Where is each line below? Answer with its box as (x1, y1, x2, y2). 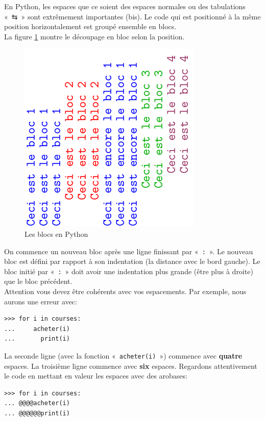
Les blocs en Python (25, 228, 88, 239)
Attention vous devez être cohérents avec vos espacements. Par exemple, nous (4, 286, 247, 297)
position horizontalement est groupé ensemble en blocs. (4, 21, 177, 32)
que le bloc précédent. (4, 276, 73, 286)
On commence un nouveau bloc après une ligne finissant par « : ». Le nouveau (4, 246, 253, 256)
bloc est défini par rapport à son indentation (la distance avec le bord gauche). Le (4, 256, 260, 267)
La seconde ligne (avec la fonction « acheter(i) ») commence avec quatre (4, 350, 243, 361)
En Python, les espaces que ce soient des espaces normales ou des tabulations (4, 1, 246, 11)
